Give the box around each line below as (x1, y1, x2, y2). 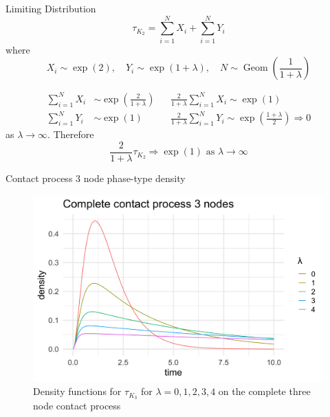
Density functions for (33, 384, 122, 398)
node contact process (33, 398, 121, 413)
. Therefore (47, 127, 94, 142)
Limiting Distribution (5, 1, 96, 15)
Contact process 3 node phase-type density (5, 171, 186, 185)
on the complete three (218, 384, 311, 398)
